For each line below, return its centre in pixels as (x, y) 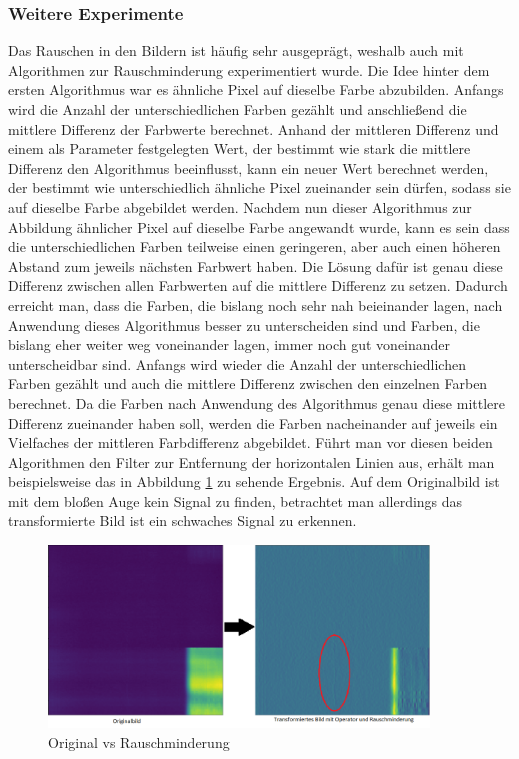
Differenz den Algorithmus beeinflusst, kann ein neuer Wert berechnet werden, (248, 167)
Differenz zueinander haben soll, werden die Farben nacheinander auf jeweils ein (253, 422)
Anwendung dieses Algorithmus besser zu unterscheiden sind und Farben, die (244, 324)
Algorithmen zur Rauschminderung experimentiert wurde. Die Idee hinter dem (249, 69)
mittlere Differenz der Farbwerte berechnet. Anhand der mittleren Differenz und (253, 128)
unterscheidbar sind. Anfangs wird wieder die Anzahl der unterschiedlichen (237, 363)
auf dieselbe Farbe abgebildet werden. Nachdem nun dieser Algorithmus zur (240, 206)
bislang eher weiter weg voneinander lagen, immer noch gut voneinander (229, 344)
